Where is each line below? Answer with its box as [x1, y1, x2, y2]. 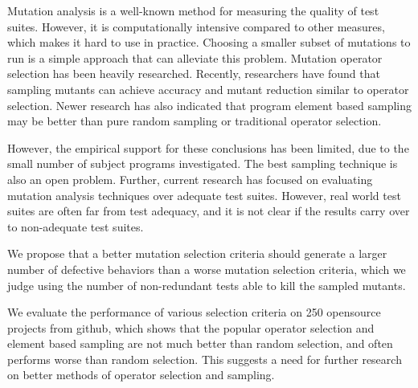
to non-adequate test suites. [7, 218, 144, 235]
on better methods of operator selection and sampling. [7, 366, 275, 383]
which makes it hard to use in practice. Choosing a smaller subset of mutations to [7, 34, 411, 51]
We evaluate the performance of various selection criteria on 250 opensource [7, 304, 381, 321]
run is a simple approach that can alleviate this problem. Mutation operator [7, 49, 383, 66]
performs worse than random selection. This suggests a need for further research [7, 350, 402, 367]
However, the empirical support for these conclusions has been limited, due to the [7, 139, 409, 156]
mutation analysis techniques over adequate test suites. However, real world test [7, 186, 401, 203]
